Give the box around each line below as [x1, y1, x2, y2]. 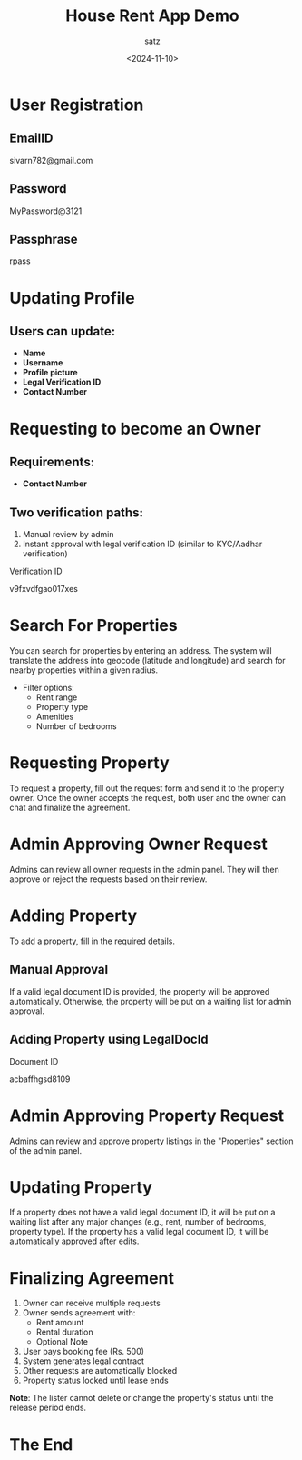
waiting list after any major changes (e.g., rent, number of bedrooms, [9, 1216, 267, 1227]
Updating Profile [9, 287, 135, 308]
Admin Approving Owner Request [9, 834, 268, 855]
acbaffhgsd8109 [9, 1074, 71, 1085]
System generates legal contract [22, 1355, 145, 1366]
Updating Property [9, 1176, 152, 1197]
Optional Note [35, 1336, 89, 1347]
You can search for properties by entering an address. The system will [9, 645, 272, 656]
